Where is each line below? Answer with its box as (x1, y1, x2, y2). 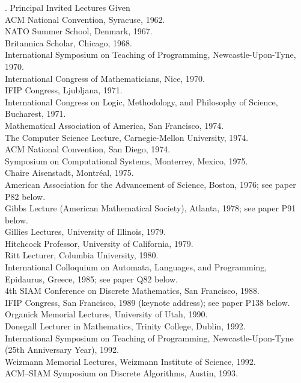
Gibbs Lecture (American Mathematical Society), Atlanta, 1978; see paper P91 (5, 202, 296, 214)
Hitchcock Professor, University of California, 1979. (5, 237, 193, 249)
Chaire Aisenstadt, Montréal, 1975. (5, 166, 134, 179)
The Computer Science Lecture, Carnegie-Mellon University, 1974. (5, 131, 249, 143)
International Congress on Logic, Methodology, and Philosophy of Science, (5, 95, 278, 108)
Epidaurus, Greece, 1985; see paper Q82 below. (5, 272, 178, 285)
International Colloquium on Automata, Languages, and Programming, (5, 261, 267, 273)
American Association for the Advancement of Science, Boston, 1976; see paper (5, 178, 296, 190)
